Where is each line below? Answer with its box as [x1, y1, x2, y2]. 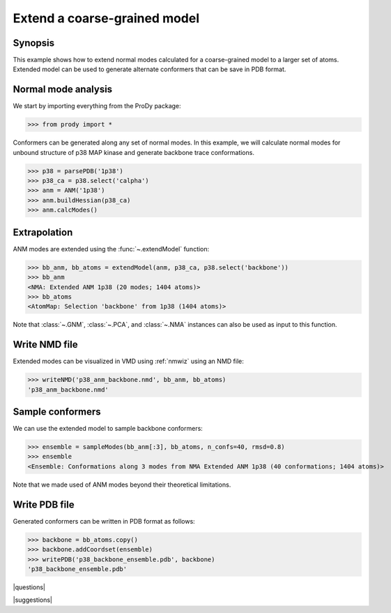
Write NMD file [13, 339, 78, 350]
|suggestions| [13, 596, 52, 604]
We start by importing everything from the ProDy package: [13, 102, 181, 110]
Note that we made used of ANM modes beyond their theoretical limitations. [13, 480, 231, 489]
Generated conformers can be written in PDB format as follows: [13, 517, 195, 525]
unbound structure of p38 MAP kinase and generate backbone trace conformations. [13, 148, 254, 156]
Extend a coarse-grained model [13, 10, 200, 26]
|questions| [13, 583, 45, 591]
